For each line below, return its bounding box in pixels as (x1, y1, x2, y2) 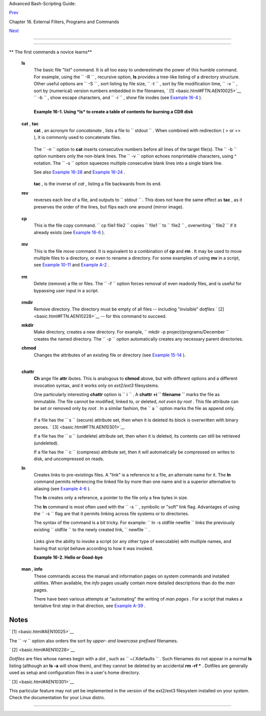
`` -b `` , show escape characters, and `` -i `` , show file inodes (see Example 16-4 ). (33, 94, 202, 101)
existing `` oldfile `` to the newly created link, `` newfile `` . (33, 526, 150, 532)
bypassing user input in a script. (33, 287, 99, 293)
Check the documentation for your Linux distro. (9, 695, 105, 701)
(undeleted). (33, 440, 59, 446)
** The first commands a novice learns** (9, 49, 92, 55)
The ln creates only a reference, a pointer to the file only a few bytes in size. (33, 495, 188, 501)
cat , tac (21, 121, 39, 127)
